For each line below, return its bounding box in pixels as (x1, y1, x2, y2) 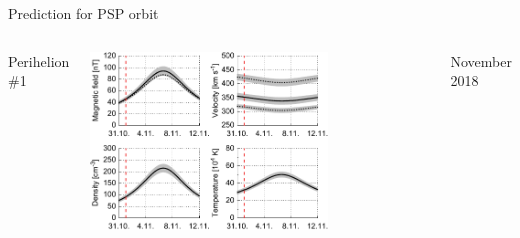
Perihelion (8, 50, 70, 71)
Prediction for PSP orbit (8, 3, 159, 23)
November (450, 50, 512, 71)
